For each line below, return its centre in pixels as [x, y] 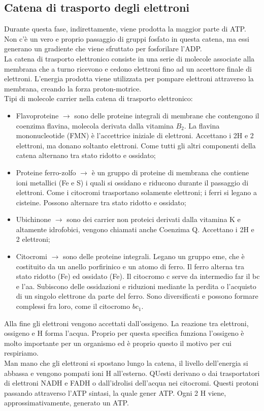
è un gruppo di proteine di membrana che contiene [170, 172]
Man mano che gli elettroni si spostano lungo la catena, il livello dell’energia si [126, 363]
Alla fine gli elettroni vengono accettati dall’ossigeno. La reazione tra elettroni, [126, 323]
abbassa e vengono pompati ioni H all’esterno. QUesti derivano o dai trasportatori [132, 373]
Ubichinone [34, 219]
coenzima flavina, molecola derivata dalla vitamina [95, 125]
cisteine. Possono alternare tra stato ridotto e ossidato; [101, 202]
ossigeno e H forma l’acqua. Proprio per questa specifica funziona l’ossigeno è [124, 333]
